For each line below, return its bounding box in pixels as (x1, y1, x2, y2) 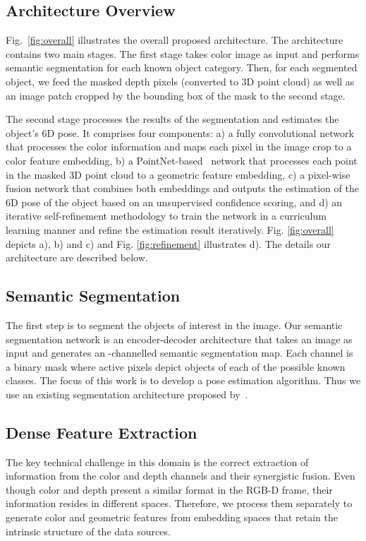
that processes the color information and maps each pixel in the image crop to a (6, 139, 352, 154)
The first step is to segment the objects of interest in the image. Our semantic (6, 317, 343, 332)
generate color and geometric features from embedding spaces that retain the (6, 510, 338, 525)
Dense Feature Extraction (6, 421, 197, 443)
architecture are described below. (6, 250, 148, 265)
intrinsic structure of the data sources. (6, 523, 171, 538)
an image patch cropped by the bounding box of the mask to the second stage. (6, 88, 346, 102)
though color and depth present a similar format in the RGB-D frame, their (6, 482, 333, 497)
